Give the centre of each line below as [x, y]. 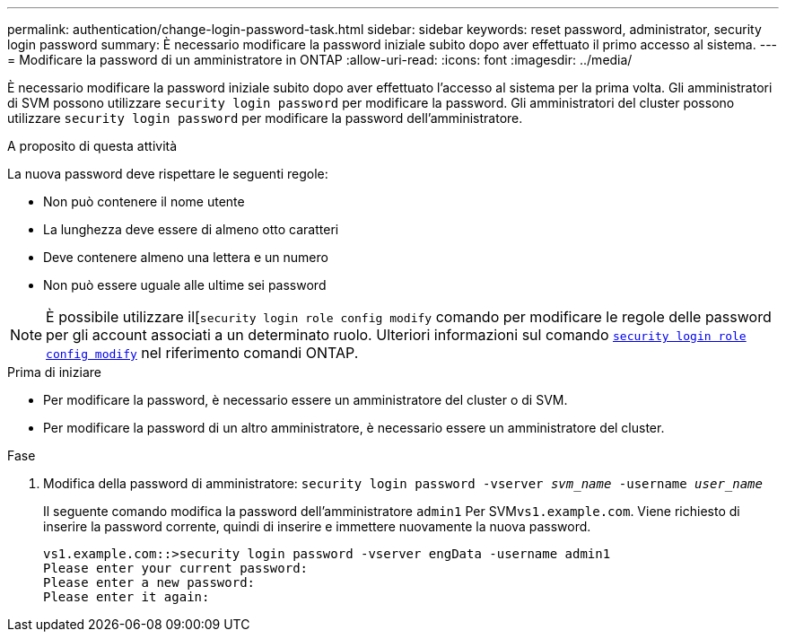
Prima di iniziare [54, 372]
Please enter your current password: [176, 568]
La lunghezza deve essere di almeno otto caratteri [191, 229]
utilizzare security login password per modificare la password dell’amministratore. [265, 118]
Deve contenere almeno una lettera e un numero [186, 257]
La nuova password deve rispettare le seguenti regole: [168, 174]
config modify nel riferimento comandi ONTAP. [202, 353]
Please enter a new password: [149, 582]
